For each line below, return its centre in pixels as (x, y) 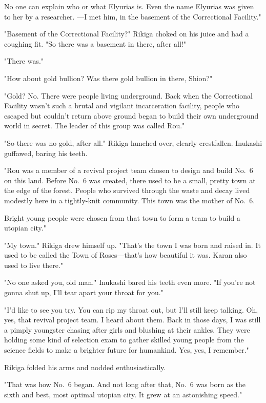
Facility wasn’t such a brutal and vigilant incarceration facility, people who (122, 105)
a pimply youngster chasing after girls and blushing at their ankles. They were (127, 329)
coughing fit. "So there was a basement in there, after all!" (95, 43)
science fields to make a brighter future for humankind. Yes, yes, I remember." (127, 350)
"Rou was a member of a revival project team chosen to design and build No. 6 (129, 170)
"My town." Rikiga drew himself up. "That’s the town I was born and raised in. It (132, 245)
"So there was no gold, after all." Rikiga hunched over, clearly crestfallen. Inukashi (133, 142)
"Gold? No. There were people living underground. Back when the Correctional (128, 95)
